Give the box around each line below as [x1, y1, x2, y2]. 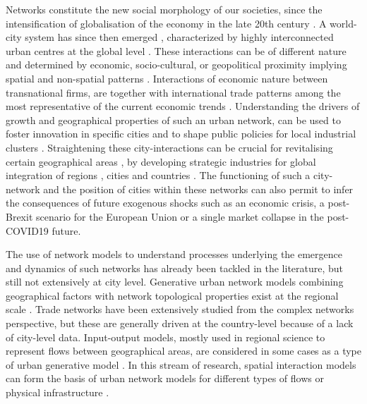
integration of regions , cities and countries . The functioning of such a [6, 168, 311, 183]
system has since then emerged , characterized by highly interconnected [25, 30, 334, 44]
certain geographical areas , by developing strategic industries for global [6, 154, 316, 169]
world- [330, 16, 357, 30]
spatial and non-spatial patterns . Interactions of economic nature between [6, 71, 328, 85]
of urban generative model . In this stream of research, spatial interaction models [6, 357, 356, 372]
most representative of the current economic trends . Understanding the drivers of [6, 99, 360, 114]
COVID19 [6, 223, 49, 238]
